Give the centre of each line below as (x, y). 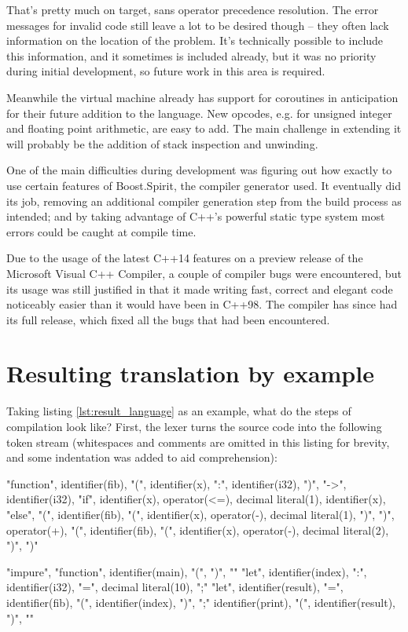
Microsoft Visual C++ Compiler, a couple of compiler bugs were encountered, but (204, 273)
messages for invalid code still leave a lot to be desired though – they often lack (198, 25)
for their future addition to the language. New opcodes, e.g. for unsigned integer (199, 113)
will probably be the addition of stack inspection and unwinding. (162, 143)
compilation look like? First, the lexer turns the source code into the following (194, 426)
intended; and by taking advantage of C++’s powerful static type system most (196, 216)
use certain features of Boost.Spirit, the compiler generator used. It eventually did (204, 185)
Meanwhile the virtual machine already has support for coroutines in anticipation (202, 97)
